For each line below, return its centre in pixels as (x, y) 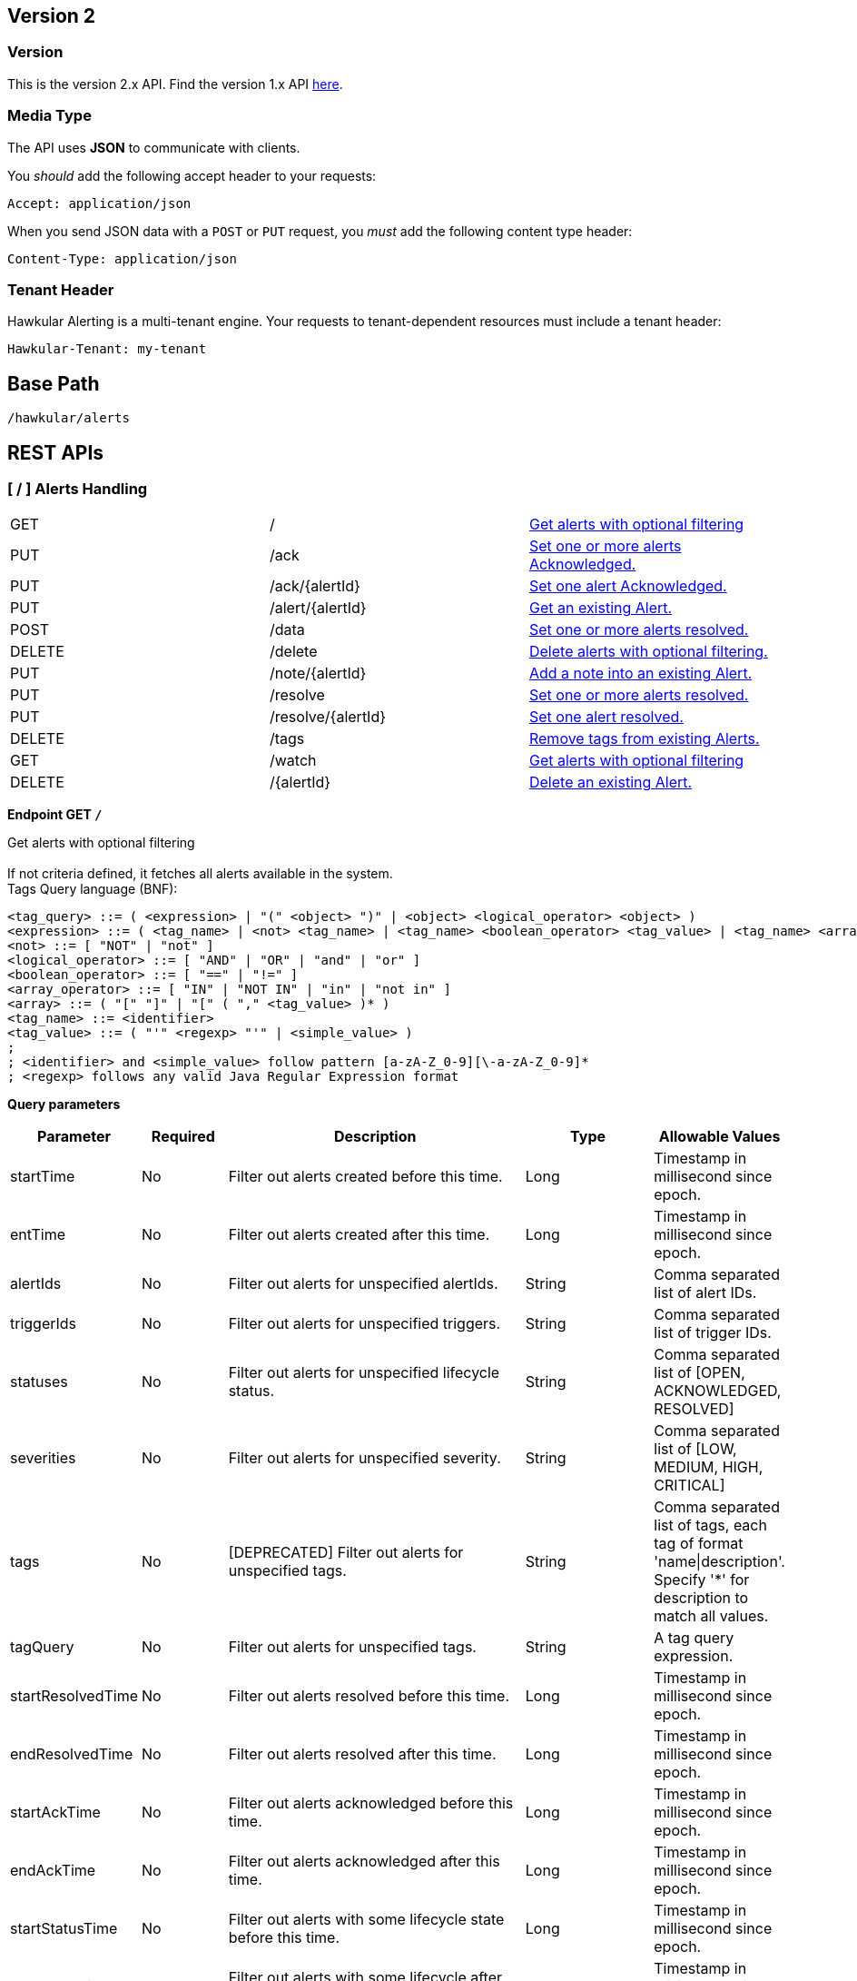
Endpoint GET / (55, 815)
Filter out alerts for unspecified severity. (364, 1458)
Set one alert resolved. (606, 717)
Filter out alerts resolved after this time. (362, 1754)
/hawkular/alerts (69, 418)
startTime (43, 1177)
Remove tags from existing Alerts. (644, 739)
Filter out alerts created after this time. (359, 1235)
